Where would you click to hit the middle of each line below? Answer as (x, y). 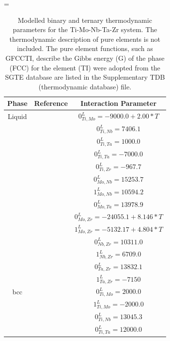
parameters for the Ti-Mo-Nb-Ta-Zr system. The (85, 29)
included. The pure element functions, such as (85, 48)
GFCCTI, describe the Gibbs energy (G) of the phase (85, 58)
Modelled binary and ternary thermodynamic (85, 20)
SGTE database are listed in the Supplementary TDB (85, 77)
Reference (51, 103)
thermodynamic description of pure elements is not (85, 39)
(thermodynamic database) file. (85, 86)
